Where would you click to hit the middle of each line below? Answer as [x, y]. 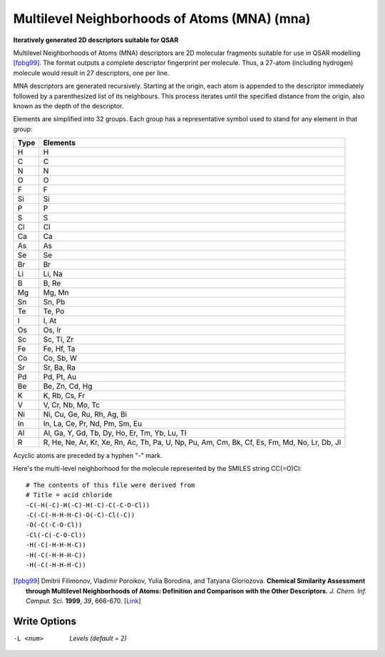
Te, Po [54, 312]
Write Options [45, 621]
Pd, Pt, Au [60, 377]
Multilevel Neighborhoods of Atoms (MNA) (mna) [162, 19]
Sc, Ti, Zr [58, 340]
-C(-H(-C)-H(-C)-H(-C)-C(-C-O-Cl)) [88, 505]
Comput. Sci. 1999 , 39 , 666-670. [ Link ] [84, 601]
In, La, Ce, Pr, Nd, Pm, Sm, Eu [93, 424]
